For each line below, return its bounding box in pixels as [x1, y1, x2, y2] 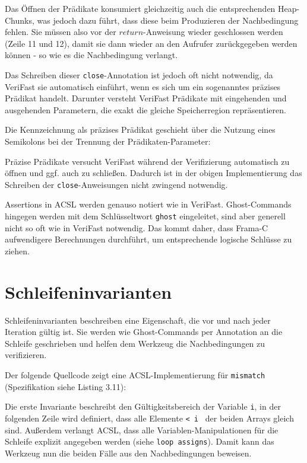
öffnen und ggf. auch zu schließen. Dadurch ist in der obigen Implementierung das [5, 167, 302, 179]
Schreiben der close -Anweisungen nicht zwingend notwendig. [5, 178, 228, 190]
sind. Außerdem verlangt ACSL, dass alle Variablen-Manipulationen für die [5, 423, 278, 436]
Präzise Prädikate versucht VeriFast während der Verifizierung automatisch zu [5, 155, 290, 167]
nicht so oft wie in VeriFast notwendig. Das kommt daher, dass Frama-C [5, 221, 268, 234]
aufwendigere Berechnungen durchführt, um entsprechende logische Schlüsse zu [5, 233, 292, 245]
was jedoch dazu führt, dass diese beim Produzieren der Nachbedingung [37, 14, 299, 26]
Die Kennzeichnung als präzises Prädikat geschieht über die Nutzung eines [5, 123, 276, 136]
